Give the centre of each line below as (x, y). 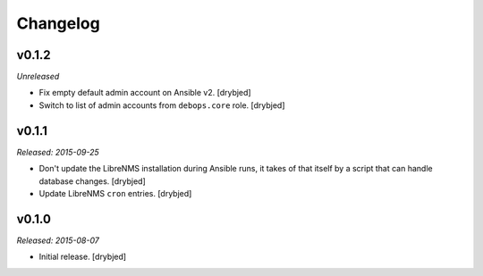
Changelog (58, 23)
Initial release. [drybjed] (83, 257)
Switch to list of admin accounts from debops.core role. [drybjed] (162, 105)
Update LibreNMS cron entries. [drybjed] (115, 193)
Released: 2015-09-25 (58, 152)
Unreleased (38, 77)
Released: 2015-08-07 (58, 240)
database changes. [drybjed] (93, 181)
